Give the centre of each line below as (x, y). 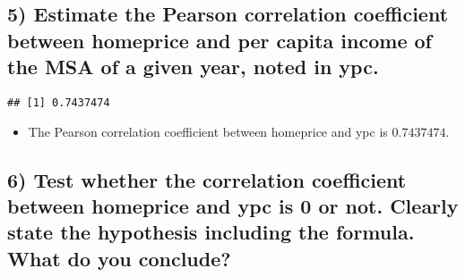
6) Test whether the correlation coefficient (207, 179)
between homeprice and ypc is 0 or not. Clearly (233, 206)
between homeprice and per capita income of (220, 40)
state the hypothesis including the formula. (211, 232)
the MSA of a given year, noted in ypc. (193, 67)
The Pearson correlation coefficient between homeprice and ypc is (208, 131)
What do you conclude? (119, 258)
